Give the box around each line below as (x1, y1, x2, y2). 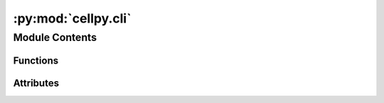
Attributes (13, 77, 60, 89)
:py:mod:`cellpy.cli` (13, 11, 132, 26)
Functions (13, 54, 59, 66)
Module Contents (13, 31, 97, 44)
